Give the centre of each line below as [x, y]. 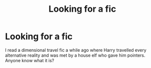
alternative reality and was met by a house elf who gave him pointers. [75, 55]
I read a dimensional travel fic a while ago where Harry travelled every [76, 50]
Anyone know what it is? [30, 60]
